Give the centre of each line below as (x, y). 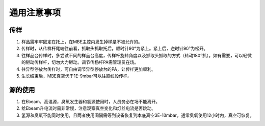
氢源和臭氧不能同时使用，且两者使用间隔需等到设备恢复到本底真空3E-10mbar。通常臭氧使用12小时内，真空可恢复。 (138, 115)
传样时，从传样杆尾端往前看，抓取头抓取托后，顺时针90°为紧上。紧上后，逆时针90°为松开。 (115, 48)
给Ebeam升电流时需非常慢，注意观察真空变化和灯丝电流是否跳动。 (89, 108)
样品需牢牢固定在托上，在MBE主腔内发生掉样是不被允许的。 (82, 42)
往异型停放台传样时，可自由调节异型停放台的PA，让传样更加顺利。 (89, 69)
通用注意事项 (35, 13)
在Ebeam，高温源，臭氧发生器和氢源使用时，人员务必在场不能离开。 (91, 101)
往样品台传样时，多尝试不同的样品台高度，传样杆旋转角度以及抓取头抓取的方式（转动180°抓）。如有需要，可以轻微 (137, 55)
